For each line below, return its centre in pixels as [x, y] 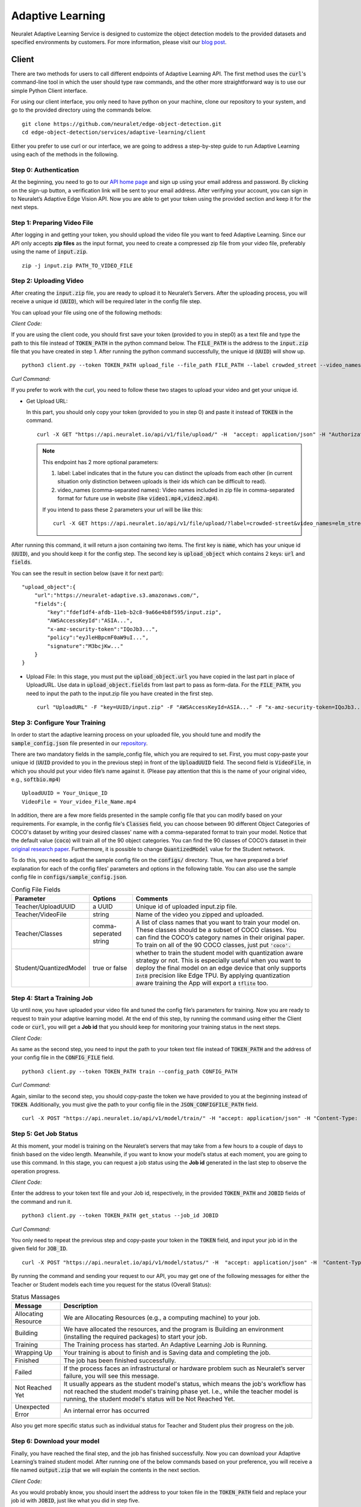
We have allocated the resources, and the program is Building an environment [174, 1329]
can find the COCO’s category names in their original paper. [220, 937]
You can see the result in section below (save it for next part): [87, 573]
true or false [110, 967]
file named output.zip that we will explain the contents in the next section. [106, 1470]
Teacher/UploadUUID [45, 906]
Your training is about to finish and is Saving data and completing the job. [167, 1353]
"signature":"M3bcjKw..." [85, 646]
